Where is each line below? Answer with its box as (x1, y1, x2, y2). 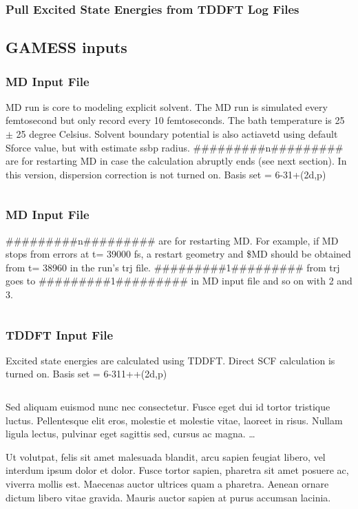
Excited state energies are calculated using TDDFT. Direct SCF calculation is (6, 353, 335, 367)
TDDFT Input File (6, 326, 114, 343)
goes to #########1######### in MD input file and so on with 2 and (6, 273, 352, 288)
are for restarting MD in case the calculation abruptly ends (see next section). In (6, 154, 347, 168)
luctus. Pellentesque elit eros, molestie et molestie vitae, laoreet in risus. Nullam (6, 413, 343, 427)
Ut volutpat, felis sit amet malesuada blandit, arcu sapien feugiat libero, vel (6, 449, 326, 464)
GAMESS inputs (6, 37, 127, 58)
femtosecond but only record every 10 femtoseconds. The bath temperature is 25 (6, 113, 345, 127)
